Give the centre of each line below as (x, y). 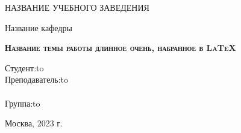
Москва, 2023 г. (34, 123)
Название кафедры (39, 27)
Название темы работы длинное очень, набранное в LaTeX (120, 48)
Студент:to (24, 67)
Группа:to (23, 103)
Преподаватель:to (37, 79)
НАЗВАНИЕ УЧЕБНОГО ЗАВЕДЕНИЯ (77, 7)
